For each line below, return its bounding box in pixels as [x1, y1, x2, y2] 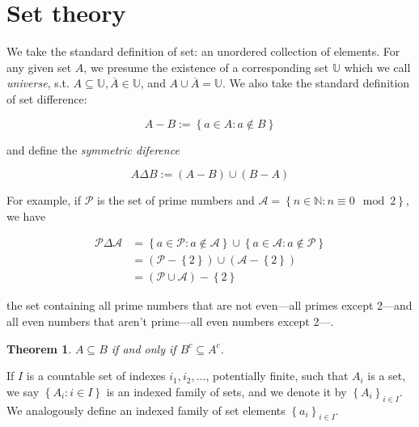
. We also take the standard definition [222, 74, 410, 91]
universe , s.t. [6, 74, 70, 91]
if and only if [111, 340, 176, 357]
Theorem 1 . [6, 340, 72, 357]
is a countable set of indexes [26, 367, 166, 384]
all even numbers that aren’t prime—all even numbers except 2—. [6, 312, 334, 329]
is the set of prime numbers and [97, 192, 255, 209]
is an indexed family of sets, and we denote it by [106, 383, 347, 400]
